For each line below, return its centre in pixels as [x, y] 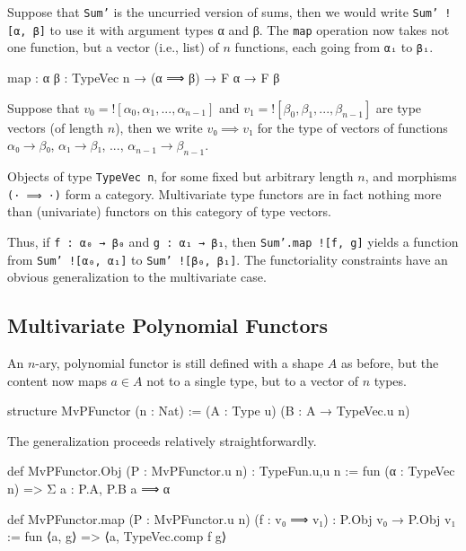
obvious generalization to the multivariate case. [137, 277]
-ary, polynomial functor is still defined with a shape [180, 362]
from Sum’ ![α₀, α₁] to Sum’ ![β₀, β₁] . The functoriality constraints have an [228, 259]
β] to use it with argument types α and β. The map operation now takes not [241, 29]
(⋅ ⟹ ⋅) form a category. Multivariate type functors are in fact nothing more [224, 193]
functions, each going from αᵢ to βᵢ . [334, 47]
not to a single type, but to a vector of [252, 380]
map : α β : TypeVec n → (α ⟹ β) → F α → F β [144, 77]
